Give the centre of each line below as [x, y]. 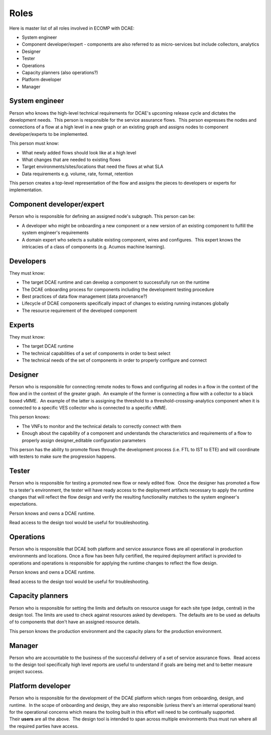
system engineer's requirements [55, 233]
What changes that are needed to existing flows [71, 159]
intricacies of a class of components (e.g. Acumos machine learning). [94, 247]
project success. [26, 672]
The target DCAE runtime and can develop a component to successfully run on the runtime [116, 282]
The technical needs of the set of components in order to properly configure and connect [114, 360]
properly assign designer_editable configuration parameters [84, 440]
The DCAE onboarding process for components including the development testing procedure [118, 289]
